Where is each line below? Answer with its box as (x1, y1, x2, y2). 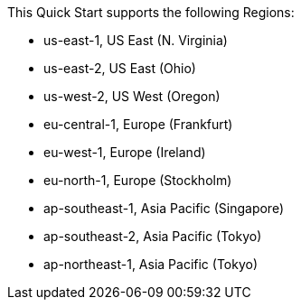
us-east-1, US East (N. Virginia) (43, 33, 228, 48)
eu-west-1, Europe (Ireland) (43, 144, 206, 160)
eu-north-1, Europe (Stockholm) (43, 172, 232, 188)
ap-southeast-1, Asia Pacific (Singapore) (43, 200, 285, 216)
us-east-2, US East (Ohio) (43, 60, 196, 76)
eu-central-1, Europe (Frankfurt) (43, 116, 233, 132)
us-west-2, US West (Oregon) (43, 88, 221, 104)
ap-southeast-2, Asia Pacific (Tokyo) (43, 228, 262, 244)
